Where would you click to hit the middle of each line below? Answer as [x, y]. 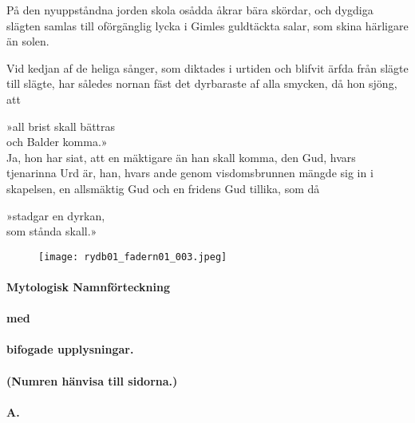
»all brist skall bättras [61, 126]
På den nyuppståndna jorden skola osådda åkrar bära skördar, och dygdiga [190, 10]
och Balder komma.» [57, 142]
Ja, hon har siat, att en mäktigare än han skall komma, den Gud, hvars [181, 157]
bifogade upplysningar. [70, 349]
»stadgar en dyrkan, [56, 215]
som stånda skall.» [52, 231]
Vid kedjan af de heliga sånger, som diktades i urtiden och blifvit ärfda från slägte [207, 67]
